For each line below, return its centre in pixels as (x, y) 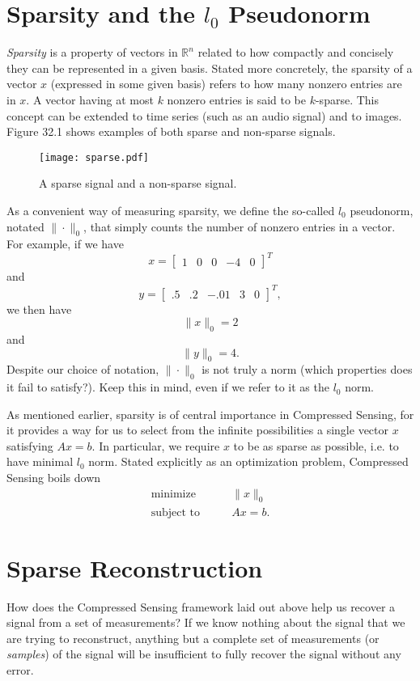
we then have (39, 309)
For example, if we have (65, 244)
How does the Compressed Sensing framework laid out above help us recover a (201, 606)
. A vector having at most (90, 99)
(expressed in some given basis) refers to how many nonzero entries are (226, 84)
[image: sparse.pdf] (94, 157)
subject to (176, 512)
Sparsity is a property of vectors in (92, 52)
